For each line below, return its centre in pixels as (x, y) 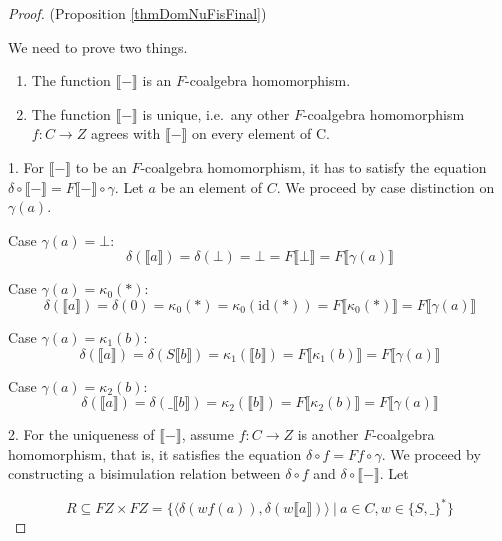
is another (328, 434)
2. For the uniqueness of (81, 434)
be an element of (211, 186)
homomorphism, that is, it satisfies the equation (155, 453)
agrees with (125, 133)
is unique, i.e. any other (216, 113)
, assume (207, 434)
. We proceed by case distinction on (385, 186)
